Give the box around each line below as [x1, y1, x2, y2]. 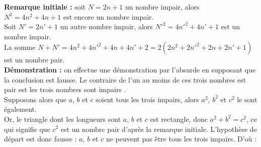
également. [4, 104, 37, 114]
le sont [237, 94, 257, 104]
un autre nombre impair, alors [60, 21, 153, 32]
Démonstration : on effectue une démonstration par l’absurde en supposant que [4, 64, 256, 75]
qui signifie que [4, 123, 50, 134]
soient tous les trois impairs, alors [96, 94, 199, 104]
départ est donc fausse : [4, 133, 77, 144]
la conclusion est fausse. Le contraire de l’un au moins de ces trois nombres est [4, 74, 246, 85]
